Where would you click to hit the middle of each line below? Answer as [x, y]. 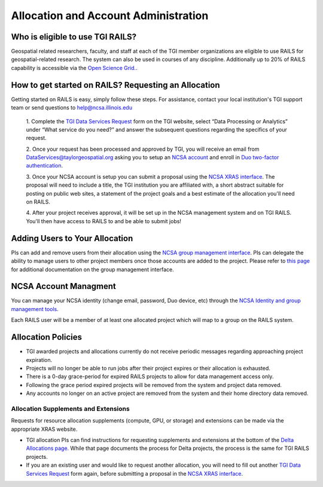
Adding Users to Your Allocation [72, 238]
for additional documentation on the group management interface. [92, 269]
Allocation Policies [47, 337]
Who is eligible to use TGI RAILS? [74, 37]
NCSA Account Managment [63, 286]
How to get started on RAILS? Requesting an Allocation [116, 85]
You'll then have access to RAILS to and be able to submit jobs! [104, 221]
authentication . [45, 166]
